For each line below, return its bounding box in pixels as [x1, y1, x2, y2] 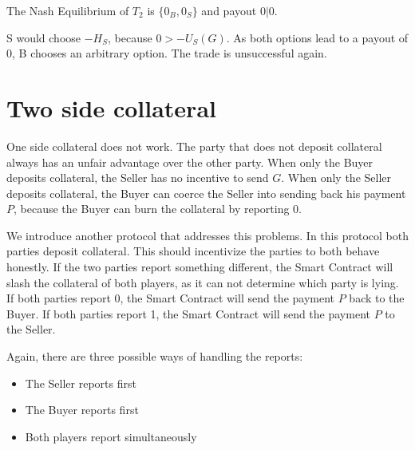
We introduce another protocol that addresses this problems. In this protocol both [6, 227, 409, 243]
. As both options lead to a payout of [226, 29, 409, 45]
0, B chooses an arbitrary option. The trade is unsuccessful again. [6, 45, 327, 61]
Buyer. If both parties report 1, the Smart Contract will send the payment [6, 305, 370, 322]
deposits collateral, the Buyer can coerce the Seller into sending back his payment [6, 184, 406, 201]
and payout [201, 2, 257, 18]
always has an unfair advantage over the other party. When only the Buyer [6, 153, 373, 170]
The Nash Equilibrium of [6, 2, 129, 18]
